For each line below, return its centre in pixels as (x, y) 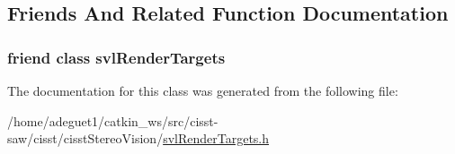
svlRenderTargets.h (216, 138)
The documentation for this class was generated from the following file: (203, 90)
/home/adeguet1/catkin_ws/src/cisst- (113, 120)
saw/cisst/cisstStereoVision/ (85, 138)
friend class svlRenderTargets (116, 57)
